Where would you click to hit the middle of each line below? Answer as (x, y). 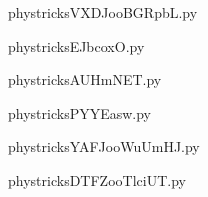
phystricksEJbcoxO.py (76, 45)
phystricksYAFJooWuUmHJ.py (104, 146)
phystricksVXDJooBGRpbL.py (103, 12)
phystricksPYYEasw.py (80, 112)
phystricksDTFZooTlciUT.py (97, 179)
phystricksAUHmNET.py (85, 79)
